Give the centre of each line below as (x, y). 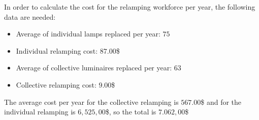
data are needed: (30, 16)
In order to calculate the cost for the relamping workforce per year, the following (130, 7)
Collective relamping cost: (56, 84)
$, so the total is (131, 112)
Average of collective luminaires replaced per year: (94, 68)
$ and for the (221, 102)
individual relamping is (40, 112)
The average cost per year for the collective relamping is (91, 102)
